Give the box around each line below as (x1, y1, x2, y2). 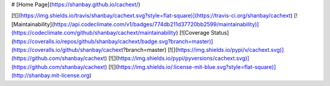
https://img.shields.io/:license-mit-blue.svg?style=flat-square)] (117, 63, 276, 70)
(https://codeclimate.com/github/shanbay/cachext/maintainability (11, 29, 177, 37)
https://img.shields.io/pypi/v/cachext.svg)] (177, 46, 284, 53)
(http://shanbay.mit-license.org (11, 72, 90, 79)
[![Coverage (179, 29, 210, 37)
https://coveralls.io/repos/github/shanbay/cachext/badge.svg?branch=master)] (13, 37, 213, 45)
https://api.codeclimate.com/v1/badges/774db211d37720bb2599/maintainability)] (54, 20, 259, 27)
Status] (211, 29, 229, 37)
